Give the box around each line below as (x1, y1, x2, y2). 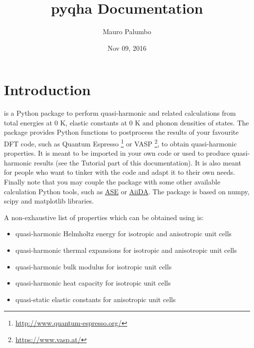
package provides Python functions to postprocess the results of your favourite (4, 127, 239, 137)
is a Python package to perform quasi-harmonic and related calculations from (4, 108, 236, 118)
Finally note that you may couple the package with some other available (4, 177, 220, 187)
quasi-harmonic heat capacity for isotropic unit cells (15, 278, 171, 288)
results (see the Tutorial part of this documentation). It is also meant (34, 157, 241, 167)
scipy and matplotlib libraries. (4, 196, 94, 206)
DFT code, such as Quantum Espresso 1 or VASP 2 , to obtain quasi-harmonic (4, 137, 237, 148)
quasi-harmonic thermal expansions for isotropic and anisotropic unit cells (15, 245, 237, 255)
